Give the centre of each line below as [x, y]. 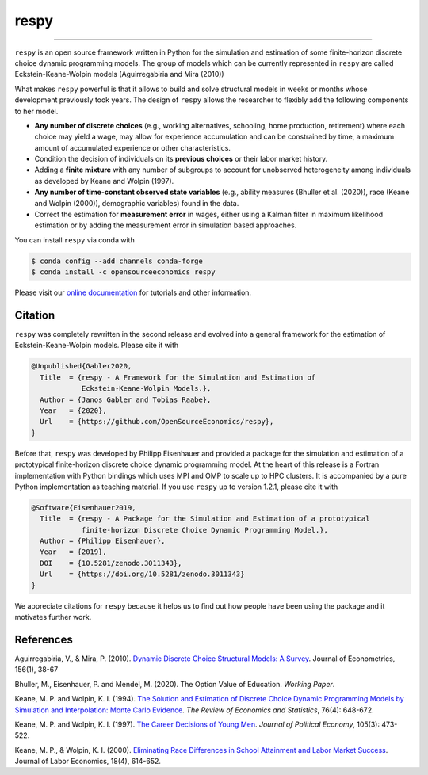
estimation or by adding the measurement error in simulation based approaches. [166, 225]
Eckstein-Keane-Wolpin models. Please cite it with [97, 346]
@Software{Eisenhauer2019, [84, 508]
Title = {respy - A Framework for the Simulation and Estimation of [178, 377]
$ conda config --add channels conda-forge [117, 261]
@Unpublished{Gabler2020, [82, 366]
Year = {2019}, [73, 552]
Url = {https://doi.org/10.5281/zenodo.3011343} [142, 574]
